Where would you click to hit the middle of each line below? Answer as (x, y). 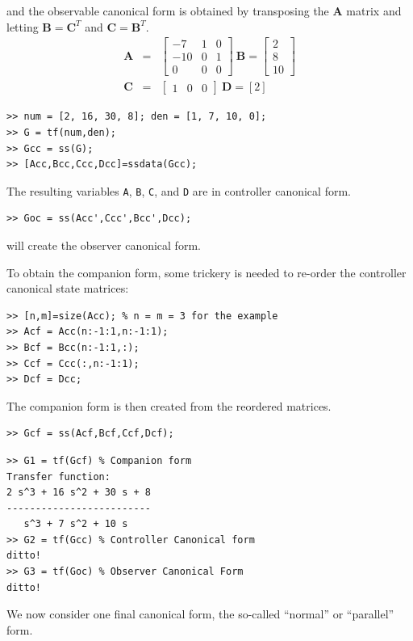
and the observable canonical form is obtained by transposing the (168, 11)
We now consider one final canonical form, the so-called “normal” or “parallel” (200, 614)
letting (23, 26)
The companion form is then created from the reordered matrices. (169, 405)
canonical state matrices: (68, 288)
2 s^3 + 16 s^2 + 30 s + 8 (79, 493)
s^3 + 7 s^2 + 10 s (76, 524)
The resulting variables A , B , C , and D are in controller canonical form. (179, 190)
